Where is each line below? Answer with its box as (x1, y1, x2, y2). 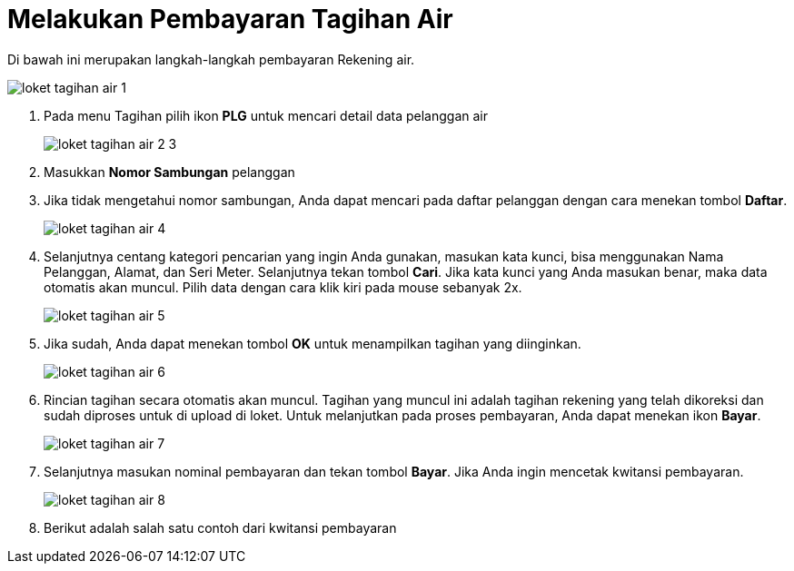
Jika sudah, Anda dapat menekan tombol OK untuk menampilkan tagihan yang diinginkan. (44, 335, 581, 351)
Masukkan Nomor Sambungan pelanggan (44, 163, 295, 180)
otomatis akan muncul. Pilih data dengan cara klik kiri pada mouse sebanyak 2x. (44, 279, 522, 295)
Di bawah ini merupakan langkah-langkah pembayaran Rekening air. (7, 51, 415, 67)
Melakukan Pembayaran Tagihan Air (7, 4, 453, 34)
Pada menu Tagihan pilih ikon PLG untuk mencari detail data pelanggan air (44, 107, 488, 123)
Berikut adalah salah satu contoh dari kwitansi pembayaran (44, 519, 397, 536)
